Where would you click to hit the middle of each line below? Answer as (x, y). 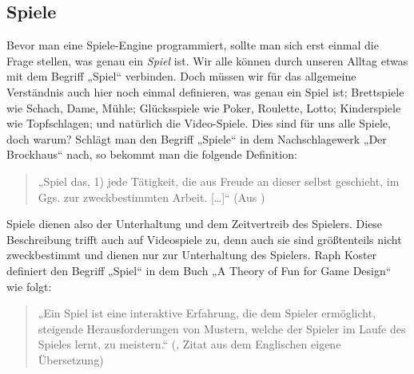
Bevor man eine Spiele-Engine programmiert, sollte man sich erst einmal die (193, 45)
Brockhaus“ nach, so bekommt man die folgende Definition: (152, 154)
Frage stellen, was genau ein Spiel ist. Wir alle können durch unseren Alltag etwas (207, 60)
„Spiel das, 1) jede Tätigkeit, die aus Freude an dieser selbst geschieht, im (219, 181)
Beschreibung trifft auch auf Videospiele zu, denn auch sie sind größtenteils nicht (204, 239)
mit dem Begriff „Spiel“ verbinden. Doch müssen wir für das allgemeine (181, 76)
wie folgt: (29, 286)
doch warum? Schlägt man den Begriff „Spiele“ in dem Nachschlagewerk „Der (197, 138)
